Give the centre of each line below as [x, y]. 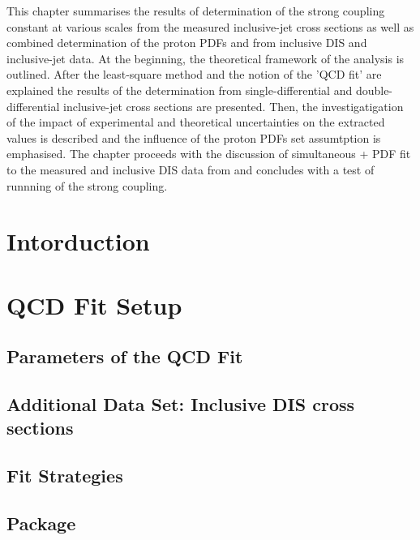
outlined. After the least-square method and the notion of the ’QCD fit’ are [194, 74]
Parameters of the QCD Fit [125, 356]
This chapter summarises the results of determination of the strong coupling [196, 11]
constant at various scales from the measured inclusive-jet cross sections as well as [210, 26]
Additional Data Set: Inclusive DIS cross [181, 404]
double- [374, 90]
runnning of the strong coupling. [87, 185]
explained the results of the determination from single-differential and [180, 90]
